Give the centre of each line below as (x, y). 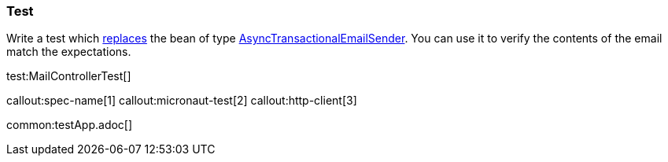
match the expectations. (69, 52)
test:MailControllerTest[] (69, 76)
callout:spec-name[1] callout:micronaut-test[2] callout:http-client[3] (182, 101)
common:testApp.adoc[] (70, 125)
